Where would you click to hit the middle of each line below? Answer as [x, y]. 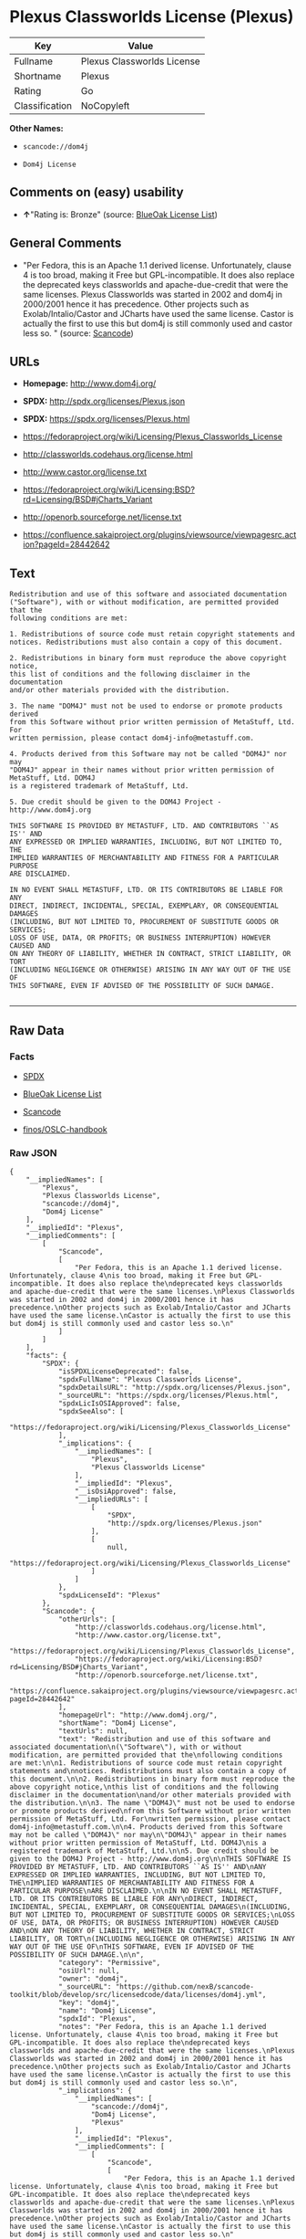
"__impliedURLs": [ [111, 1499]
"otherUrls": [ [87, 1619]
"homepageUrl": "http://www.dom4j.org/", [138, 1715]
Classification [43, 105]
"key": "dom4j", [89, 2003]
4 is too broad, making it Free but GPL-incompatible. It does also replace [158, 275]
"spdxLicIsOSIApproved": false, [119, 1403]
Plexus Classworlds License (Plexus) [152, 17]
